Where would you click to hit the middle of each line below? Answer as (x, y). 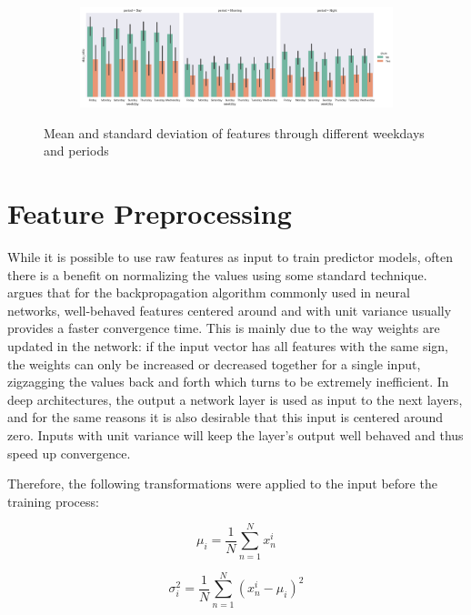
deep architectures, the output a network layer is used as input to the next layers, (235, 399)
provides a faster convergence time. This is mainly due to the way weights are (224, 328)
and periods (76, 151)
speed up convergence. (69, 453)
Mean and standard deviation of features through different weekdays (234, 132)
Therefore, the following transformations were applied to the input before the (222, 484)
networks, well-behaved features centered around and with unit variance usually (230, 310)
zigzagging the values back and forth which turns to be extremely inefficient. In (228, 382)
